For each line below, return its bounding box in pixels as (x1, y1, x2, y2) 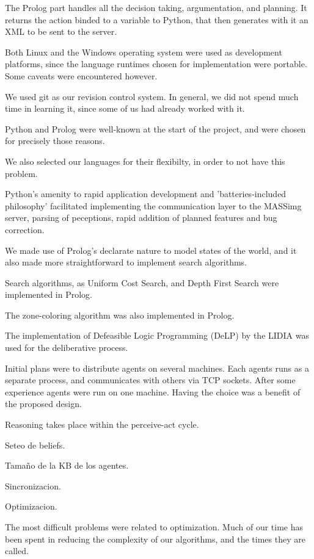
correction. (5, 223, 45, 236)
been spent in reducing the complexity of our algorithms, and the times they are (5, 532, 305, 545)
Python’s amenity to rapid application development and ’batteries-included (5, 187, 287, 200)
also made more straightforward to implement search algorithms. (5, 256, 247, 269)
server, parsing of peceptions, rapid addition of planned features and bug (5, 211, 277, 224)
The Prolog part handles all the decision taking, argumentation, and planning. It (5, 1, 307, 13)
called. (5, 544, 29, 557)
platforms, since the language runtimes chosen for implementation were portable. (5, 57, 307, 70)
